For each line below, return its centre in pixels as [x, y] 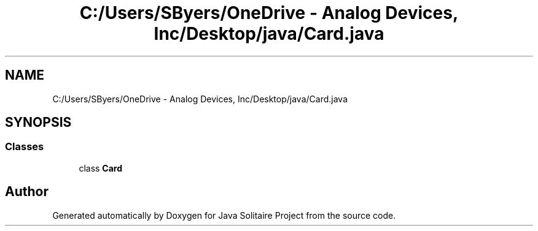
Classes [25, 147]
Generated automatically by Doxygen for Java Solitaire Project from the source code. [224, 215]
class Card [101, 168]
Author [27, 192]
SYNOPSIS [38, 123]
